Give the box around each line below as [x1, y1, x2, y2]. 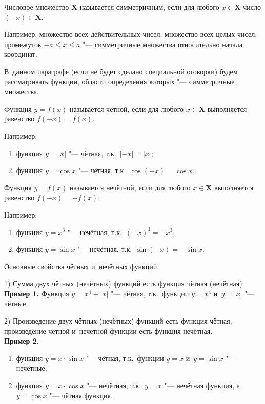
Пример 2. [4, 335, 39, 346]
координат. [4, 49, 37, 59]
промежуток [4, 38, 42, 49]
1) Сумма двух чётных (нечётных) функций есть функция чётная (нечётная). [4, 278, 244, 289]
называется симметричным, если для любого [79, 2, 219, 12]
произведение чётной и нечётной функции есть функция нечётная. [4, 325, 213, 336]
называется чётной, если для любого [70, 103, 184, 114]
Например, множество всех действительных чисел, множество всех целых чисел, [4, 29, 257, 39]
